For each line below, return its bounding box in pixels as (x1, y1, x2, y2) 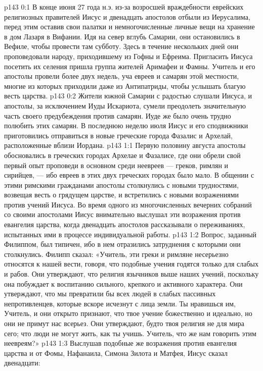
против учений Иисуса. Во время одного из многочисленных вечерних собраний (4, 199, 252, 209)
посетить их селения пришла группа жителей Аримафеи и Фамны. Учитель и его (4, 61, 255, 71)
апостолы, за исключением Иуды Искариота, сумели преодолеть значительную (4, 100, 246, 111)
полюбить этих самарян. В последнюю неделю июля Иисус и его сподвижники (4, 120, 248, 131)
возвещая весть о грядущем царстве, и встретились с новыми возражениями (4, 189, 239, 200)
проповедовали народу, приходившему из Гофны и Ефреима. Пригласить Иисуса (4, 50, 253, 61)
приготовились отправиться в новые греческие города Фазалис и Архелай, (4, 130, 233, 140)
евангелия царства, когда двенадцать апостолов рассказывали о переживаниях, (4, 219, 245, 230)
